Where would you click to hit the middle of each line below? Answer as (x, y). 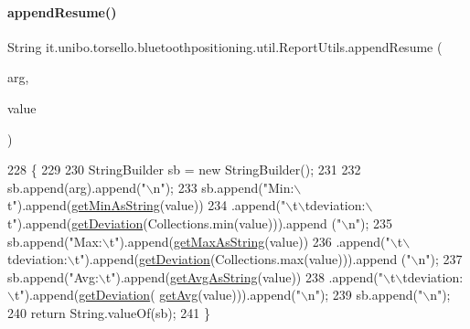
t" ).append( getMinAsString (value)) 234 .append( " (147, 205)
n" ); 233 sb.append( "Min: (224, 187)
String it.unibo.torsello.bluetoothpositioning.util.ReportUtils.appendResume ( (225, 46)
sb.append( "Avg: (53, 276)
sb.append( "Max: (55, 241)
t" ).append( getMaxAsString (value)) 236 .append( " (250, 241)
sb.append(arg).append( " (77, 187)
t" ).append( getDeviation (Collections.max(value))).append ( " (243, 259)
